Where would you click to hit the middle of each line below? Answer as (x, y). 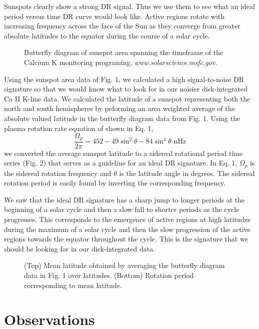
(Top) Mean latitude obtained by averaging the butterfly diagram (124, 265)
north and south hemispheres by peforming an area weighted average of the (119, 108)
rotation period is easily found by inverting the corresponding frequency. (115, 183)
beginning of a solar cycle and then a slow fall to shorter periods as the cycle (122, 209)
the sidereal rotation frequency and (58, 173)
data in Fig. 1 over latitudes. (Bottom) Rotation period (109, 275)
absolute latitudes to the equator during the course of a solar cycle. (107, 35)
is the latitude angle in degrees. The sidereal (187, 173)
